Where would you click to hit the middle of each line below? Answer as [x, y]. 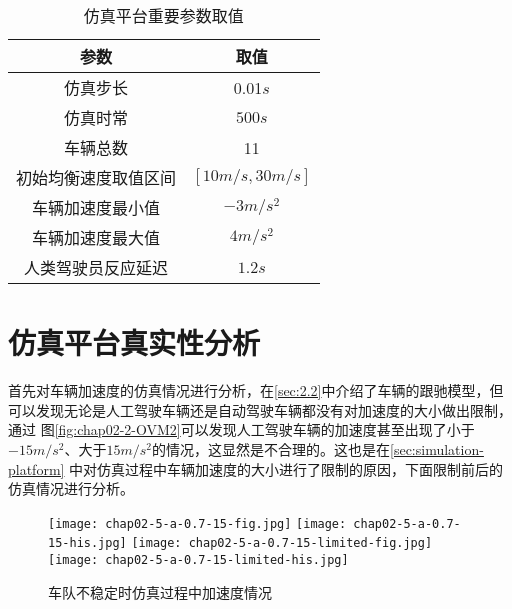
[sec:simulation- [437, 448]
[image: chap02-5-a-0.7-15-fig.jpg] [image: [197, 523]
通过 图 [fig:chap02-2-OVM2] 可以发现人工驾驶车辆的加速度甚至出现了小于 [241, 429]
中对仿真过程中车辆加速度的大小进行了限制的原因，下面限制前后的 [286, 468]
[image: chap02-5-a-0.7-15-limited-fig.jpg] [282, 543]
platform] [36, 468]
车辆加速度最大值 [96, 237]
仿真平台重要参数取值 [163, 15]
